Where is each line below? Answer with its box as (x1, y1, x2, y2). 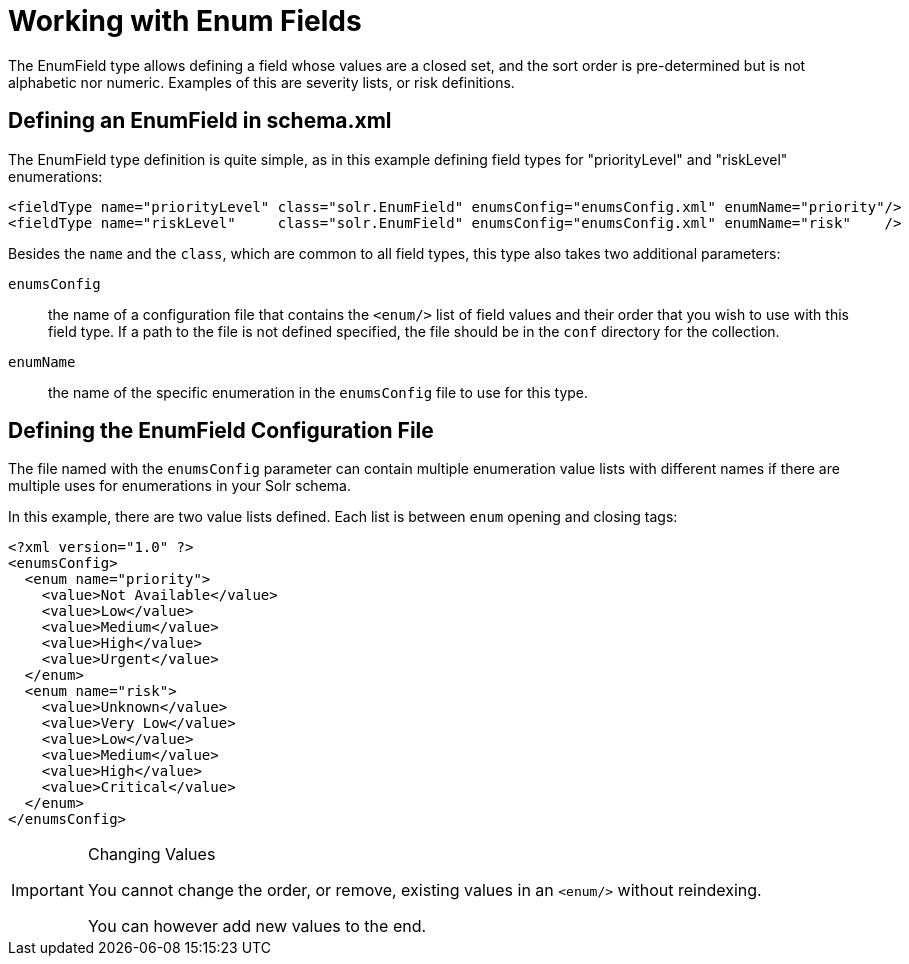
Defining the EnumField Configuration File (8, 418, 434, 444)
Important (11, 880, 84, 901)
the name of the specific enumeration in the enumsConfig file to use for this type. (48, 383, 589, 401)
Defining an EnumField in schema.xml (8, 108, 392, 134)
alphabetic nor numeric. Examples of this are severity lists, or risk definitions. (8, 73, 515, 91)
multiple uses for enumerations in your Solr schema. (8, 477, 351, 495)
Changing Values (87, 844, 216, 865)
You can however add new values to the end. (87, 916, 427, 937)
